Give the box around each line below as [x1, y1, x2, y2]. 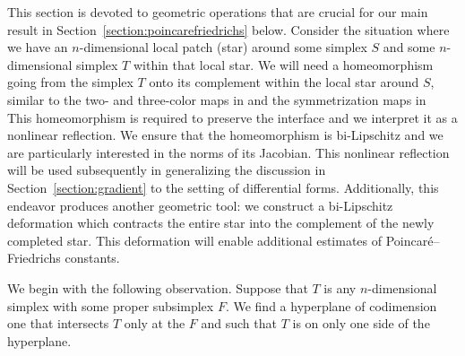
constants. [65, 248, 120, 267]
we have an [7, 38, 68, 56]
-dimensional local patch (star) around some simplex [79, 38, 367, 56]
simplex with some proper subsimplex [7, 296, 214, 315]
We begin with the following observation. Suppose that [7, 278, 308, 297]
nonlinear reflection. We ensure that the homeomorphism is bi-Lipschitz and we [7, 126, 443, 144]
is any [323, 278, 357, 297]
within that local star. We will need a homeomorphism [133, 55, 434, 74]
